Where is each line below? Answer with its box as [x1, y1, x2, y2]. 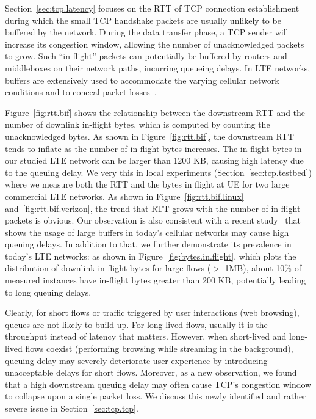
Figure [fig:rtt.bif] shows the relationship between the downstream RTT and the [5, 106, 306, 118]
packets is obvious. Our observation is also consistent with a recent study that [5, 214, 301, 227]
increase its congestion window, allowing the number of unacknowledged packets [5, 37, 304, 50]
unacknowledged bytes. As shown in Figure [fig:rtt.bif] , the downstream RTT [5, 129, 294, 142]
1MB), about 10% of [224, 261, 301, 274]
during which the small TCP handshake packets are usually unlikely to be [5, 13, 281, 26]
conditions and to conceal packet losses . [5, 86, 157, 98]
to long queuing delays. [5, 285, 92, 298]
